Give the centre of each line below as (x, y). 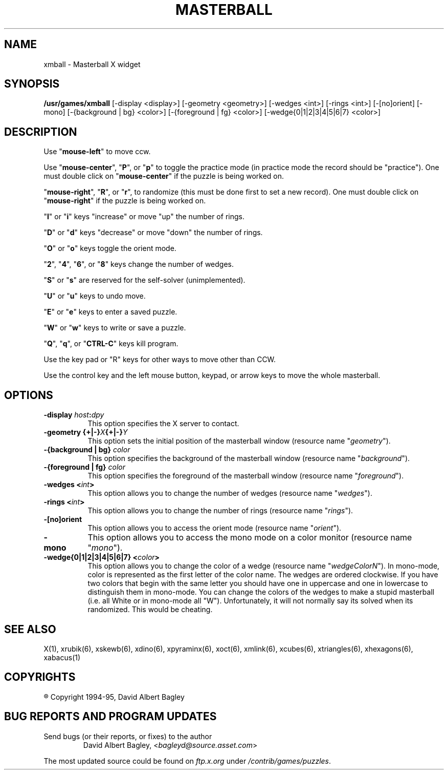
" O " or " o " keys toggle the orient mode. (110, 248)
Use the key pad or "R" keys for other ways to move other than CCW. (160, 360)
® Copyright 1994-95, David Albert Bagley (114, 697)
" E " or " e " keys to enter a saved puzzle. (110, 312)
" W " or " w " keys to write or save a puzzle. (115, 328)
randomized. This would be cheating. (150, 610)
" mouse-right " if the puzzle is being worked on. (125, 201)
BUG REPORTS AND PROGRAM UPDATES (110, 717)
